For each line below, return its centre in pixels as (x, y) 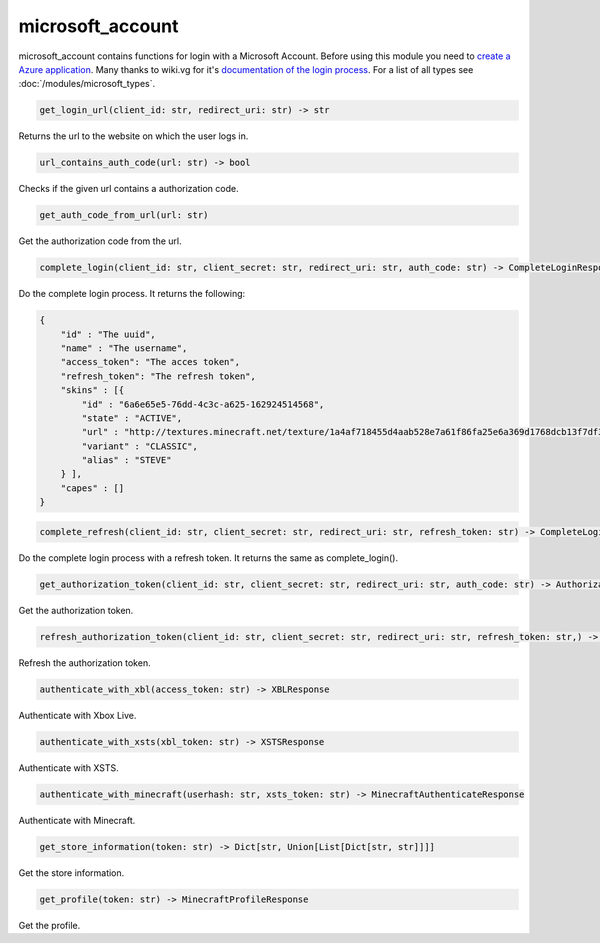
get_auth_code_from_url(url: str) (124, 215)
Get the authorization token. (76, 610)
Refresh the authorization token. (84, 662)
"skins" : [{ (92, 390)
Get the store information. (71, 872)
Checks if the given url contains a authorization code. (128, 189)
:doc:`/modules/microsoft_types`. (87, 84)
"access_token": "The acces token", (150, 362)
